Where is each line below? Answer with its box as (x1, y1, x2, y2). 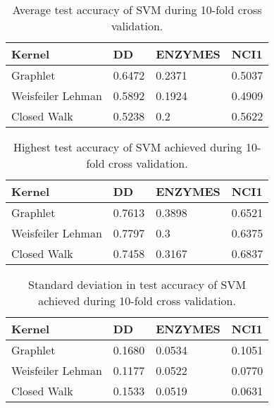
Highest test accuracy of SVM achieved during (13, 139, 242, 155)
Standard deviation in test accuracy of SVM (28, 276, 247, 292)
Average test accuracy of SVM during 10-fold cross (12, 1, 262, 18)
